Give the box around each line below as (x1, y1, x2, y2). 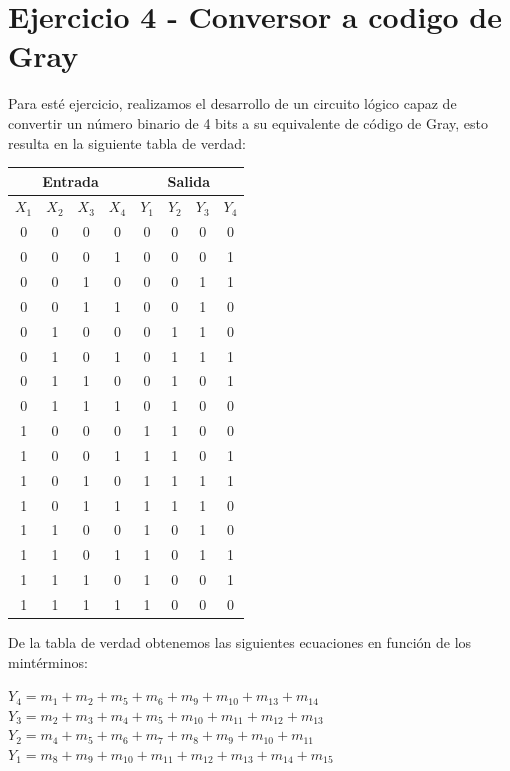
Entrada (42, 170, 99, 191)
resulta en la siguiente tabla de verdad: (8, 132, 246, 153)
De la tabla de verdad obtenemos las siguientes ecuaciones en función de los (8, 632, 472, 653)
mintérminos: (8, 651, 88, 672)
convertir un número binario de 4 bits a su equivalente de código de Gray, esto (8, 112, 489, 133)
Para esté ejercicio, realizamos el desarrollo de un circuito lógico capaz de (8, 93, 457, 114)
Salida (167, 170, 211, 191)
